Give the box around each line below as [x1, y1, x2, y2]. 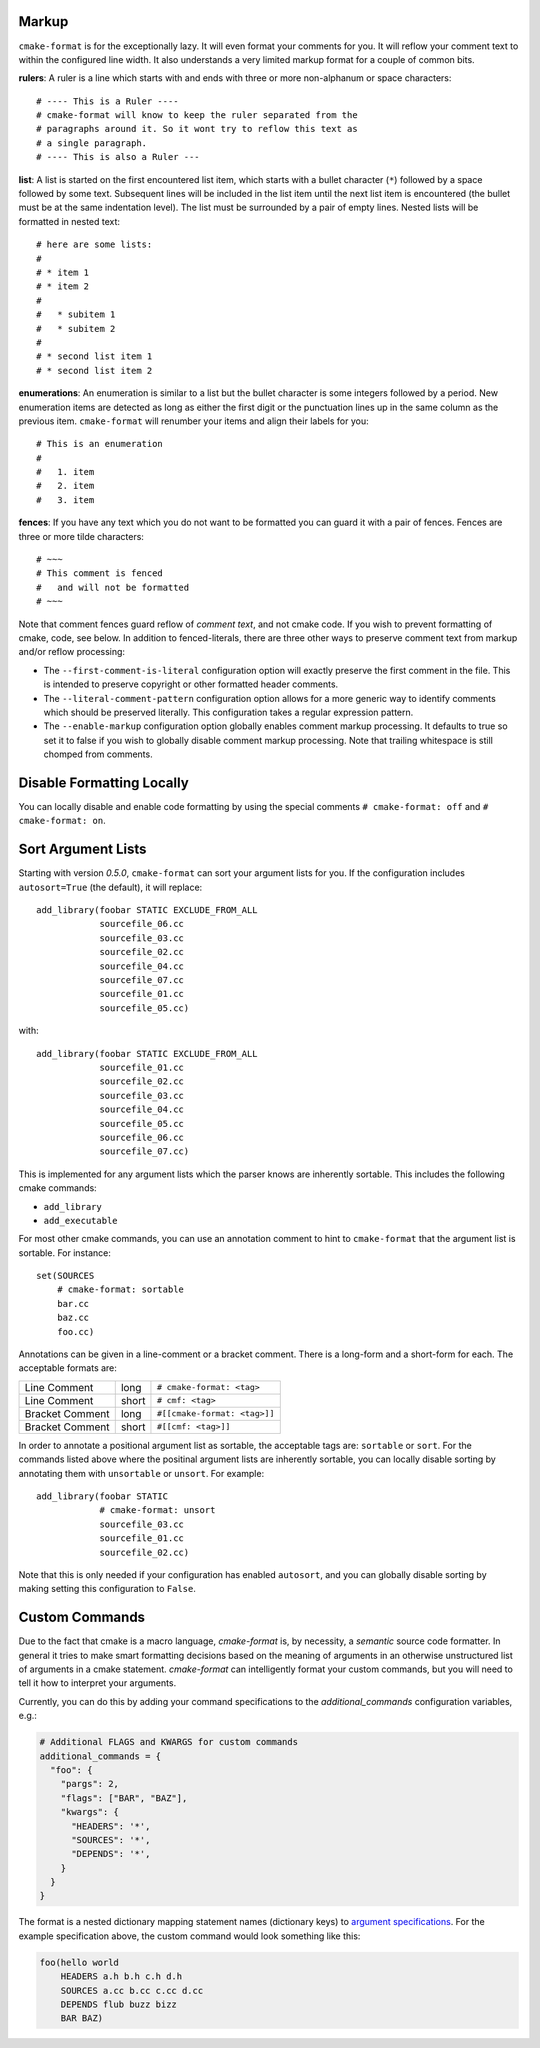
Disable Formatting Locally [18, 774, 189, 791]
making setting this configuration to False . [18, 1583, 197, 1595]
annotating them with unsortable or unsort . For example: [18, 1467, 265, 1479]
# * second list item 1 [36, 351, 153, 362]
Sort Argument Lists [18, 841, 147, 858]
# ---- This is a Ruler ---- [36, 95, 179, 107]
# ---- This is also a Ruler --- [36, 151, 200, 163]
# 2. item [36, 480, 95, 492]
